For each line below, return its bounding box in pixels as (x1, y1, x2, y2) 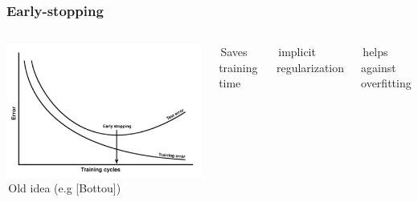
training (219, 59, 258, 75)
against (361, 59, 396, 75)
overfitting (361, 75, 412, 91)
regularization (276, 59, 345, 75)
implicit (278, 43, 316, 60)
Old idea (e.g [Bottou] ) (8, 180, 121, 196)
